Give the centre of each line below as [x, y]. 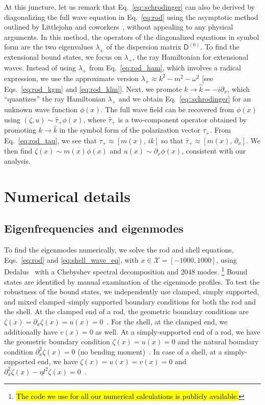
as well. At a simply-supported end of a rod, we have [178, 331]
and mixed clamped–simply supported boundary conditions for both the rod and [130, 301]
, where [95, 119]
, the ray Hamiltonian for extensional [191, 57]
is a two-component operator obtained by [182, 119]
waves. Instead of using [40, 67]
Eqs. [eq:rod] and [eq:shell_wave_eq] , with [71, 259]
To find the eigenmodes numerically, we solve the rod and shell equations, [119, 250]
